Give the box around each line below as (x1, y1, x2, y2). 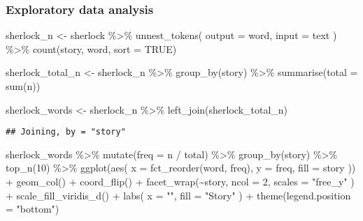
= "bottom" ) (6, 201, 59, 216)
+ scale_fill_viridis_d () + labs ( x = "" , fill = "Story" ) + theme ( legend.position (6, 188, 351, 202)
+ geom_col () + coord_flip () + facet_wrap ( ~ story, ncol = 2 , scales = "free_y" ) (6, 174, 355, 189)
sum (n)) (6, 79, 41, 93)
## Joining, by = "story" (6, 127, 126, 137)
